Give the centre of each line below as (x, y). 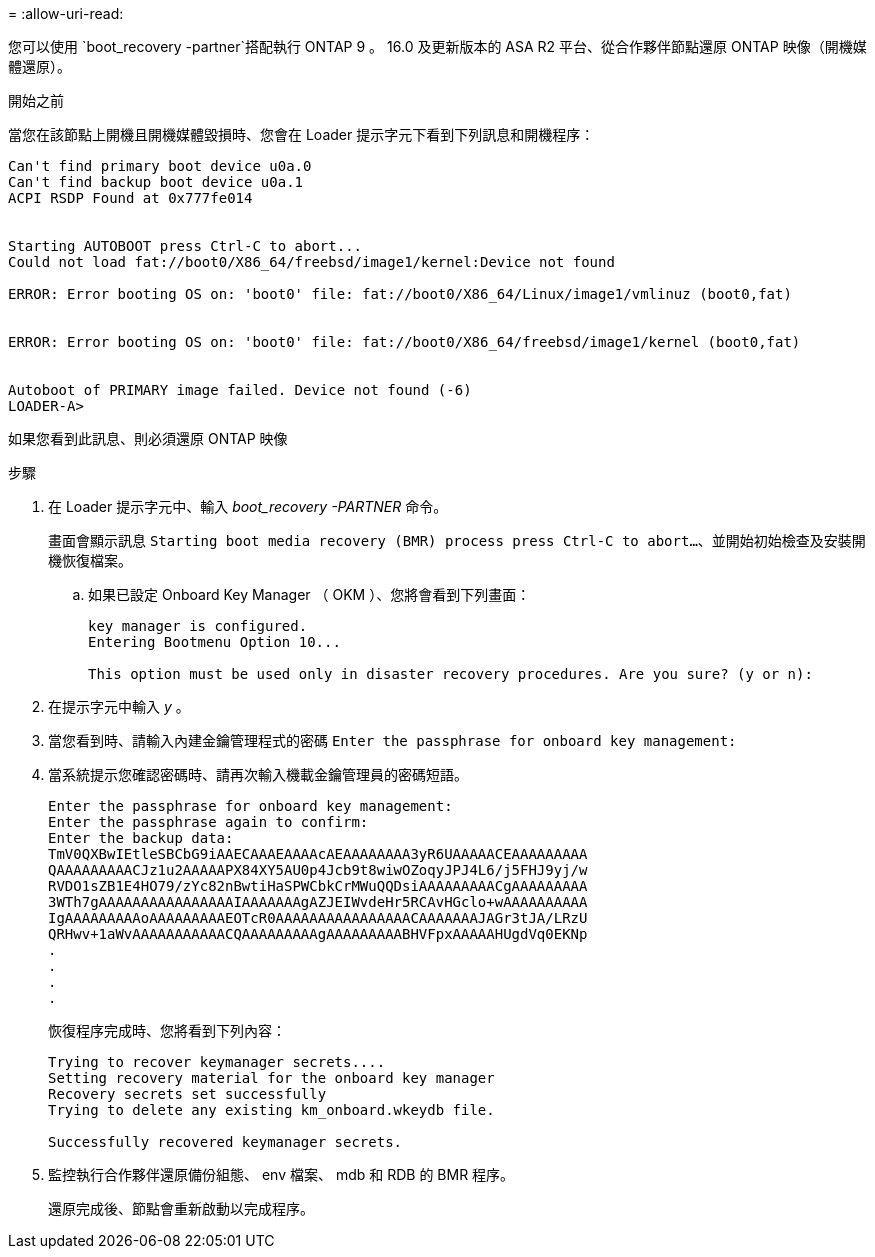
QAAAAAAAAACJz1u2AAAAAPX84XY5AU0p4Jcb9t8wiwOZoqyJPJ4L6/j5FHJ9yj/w (318, 870)
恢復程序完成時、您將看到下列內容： (167, 1030)
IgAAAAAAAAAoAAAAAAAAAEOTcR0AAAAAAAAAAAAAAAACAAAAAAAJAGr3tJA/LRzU (318, 918)
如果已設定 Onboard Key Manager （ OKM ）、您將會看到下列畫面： (309, 594)
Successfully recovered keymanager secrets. (225, 1142)
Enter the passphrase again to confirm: (208, 822)
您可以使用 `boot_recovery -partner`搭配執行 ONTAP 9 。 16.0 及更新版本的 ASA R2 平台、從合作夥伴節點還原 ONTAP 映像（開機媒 (437, 46)
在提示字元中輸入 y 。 (119, 706)
